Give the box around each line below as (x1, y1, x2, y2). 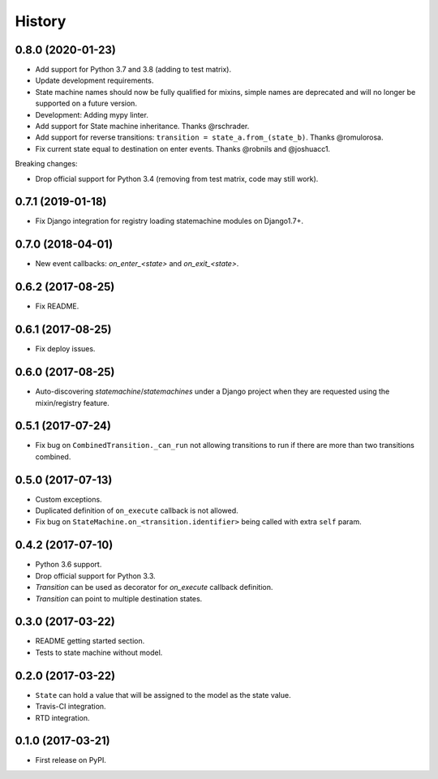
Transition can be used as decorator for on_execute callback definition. (35, 583, 273, 592)
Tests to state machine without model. (35, 648, 163, 657)
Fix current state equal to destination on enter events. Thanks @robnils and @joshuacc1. (35, 144, 331, 153)
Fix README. (35, 301, 79, 312)
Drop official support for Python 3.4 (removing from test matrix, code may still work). (35, 174, 319, 183)
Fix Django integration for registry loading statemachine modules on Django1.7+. (35, 216, 304, 226)
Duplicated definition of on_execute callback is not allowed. (35, 506, 238, 515)
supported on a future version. (35, 98, 138, 109)
